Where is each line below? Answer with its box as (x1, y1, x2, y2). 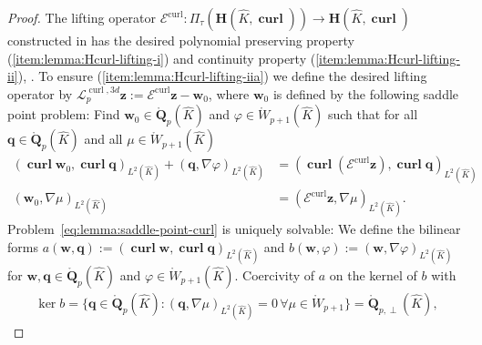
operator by (7, 84, 73, 103)
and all (84, 129, 123, 148)
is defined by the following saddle (272, 84, 459, 103)
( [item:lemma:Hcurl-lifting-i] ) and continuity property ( (7, 48, 316, 67)
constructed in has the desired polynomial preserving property (7, 31, 354, 49)
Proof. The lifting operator (7, 8, 156, 26)
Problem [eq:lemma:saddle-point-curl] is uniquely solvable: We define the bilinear (7, 219, 461, 238)
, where (208, 84, 250, 103)
